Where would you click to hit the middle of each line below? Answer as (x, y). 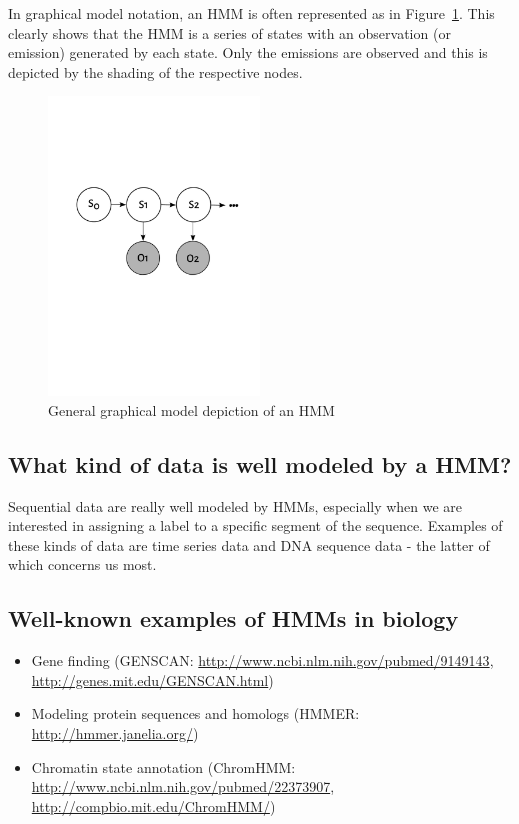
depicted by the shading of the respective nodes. (155, 71)
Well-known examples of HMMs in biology (233, 618)
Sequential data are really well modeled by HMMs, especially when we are (235, 505)
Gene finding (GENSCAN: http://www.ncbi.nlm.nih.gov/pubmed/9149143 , (262, 660)
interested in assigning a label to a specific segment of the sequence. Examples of (255, 525)
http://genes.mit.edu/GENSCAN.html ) (152, 679)
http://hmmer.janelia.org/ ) (115, 732)
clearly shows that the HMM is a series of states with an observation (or (229, 32)
